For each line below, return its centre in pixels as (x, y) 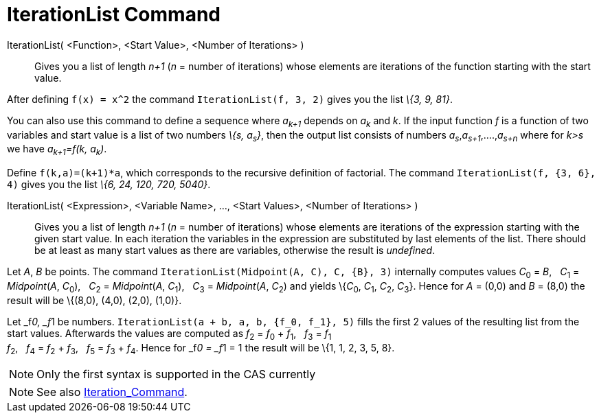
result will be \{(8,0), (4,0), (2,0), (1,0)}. (94, 300)
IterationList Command (114, 14)
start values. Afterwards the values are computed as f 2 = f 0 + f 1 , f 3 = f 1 (169, 334)
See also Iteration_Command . (112, 392)
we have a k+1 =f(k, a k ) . (57, 150)
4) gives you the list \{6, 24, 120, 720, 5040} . (109, 185)
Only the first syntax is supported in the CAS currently (176, 374)
